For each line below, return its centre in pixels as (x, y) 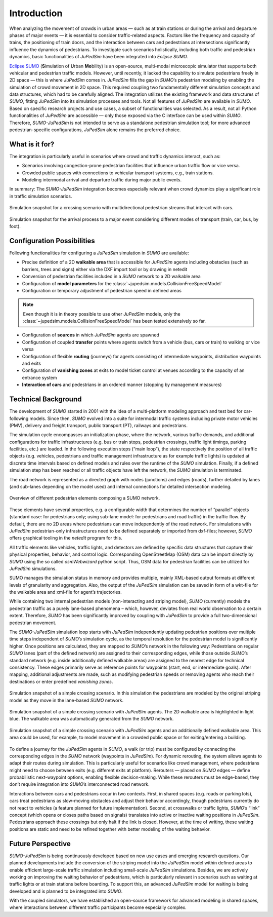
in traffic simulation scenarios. (41, 196)
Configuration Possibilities (52, 241)
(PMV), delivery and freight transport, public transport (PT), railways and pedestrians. (99, 425)
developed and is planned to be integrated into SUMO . (66, 891)
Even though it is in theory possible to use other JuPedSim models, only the (102, 314)
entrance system (40, 377)
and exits (32, 364)
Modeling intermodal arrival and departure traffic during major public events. (102, 180)
